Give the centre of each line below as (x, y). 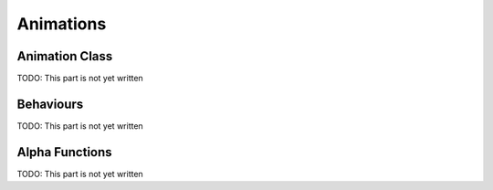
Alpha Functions (65, 152)
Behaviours (50, 104)
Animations (62, 24)
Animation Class (65, 56)
